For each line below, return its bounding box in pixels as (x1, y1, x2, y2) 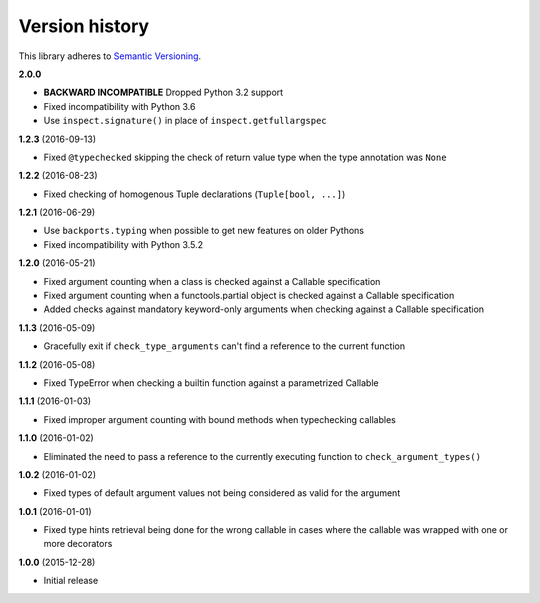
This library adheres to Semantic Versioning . (18, 50, 202, 62)
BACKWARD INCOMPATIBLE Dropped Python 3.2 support (43, 86, 284, 99)
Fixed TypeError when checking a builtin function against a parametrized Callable (43, 376, 379, 389)
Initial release (43, 575, 99, 587)
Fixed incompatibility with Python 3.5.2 (43, 238, 204, 250)
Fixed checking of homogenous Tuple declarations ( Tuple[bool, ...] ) (43, 188, 346, 200)
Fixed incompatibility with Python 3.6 (43, 100, 196, 112)
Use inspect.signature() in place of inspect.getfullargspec (43, 115, 327, 127)
